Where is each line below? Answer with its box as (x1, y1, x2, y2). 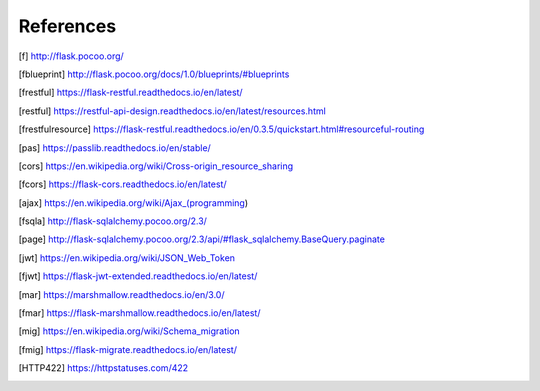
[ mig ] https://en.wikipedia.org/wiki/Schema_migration (18, 325, 240, 337)
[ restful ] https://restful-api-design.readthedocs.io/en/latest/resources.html (18, 105, 327, 117)
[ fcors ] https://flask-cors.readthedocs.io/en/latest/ (18, 178, 227, 190)
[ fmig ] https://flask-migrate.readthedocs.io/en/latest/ (18, 343, 237, 355)
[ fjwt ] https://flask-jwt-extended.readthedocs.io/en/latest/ (18, 270, 258, 282)
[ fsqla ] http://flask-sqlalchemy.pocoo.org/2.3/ (18, 215, 207, 227)
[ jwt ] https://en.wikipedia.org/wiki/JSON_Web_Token (18, 251, 235, 264)
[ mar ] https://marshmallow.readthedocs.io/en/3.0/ (18, 288, 225, 300)
